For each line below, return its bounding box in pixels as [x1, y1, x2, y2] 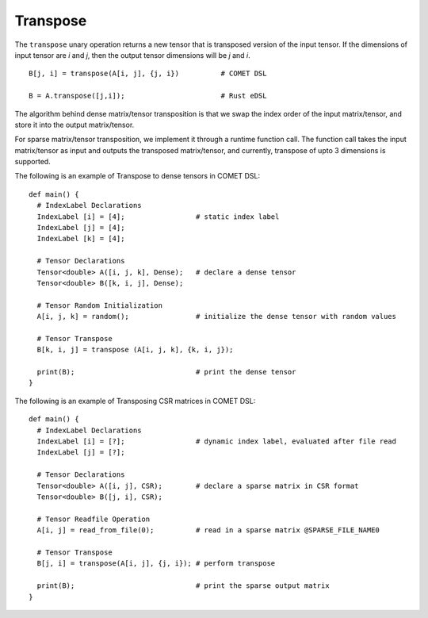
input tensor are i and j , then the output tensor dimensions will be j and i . [14, 50, 251, 59]
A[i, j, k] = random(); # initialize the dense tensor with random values [36, 312, 396, 321]
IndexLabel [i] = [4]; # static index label [36, 212, 280, 221]
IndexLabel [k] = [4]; [36, 234, 125, 244]
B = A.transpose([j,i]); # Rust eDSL [29, 91, 267, 101]
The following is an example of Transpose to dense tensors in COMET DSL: [14, 171, 261, 181]
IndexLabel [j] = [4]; [36, 223, 125, 232]
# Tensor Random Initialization [36, 301, 162, 309]
